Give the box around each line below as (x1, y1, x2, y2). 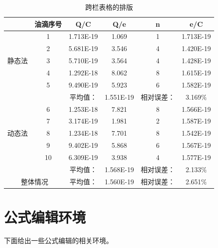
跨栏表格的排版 (85, 2, 133, 12)
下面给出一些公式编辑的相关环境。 (4, 235, 113, 245)
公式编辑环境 (4, 207, 86, 227)
